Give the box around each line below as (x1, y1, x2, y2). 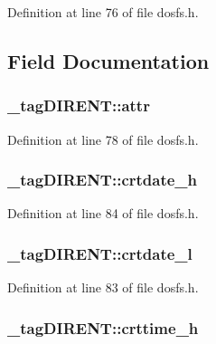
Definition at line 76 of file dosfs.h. (7, 3, 199, 21)
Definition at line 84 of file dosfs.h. (7, 204, 199, 223)
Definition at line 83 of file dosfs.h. (7, 278, 199, 297)
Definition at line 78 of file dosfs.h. (7, 129, 199, 148)
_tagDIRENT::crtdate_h (7, 168, 198, 191)
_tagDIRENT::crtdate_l (7, 242, 193, 264)
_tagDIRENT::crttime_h (7, 316, 199, 339)
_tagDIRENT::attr (7, 94, 150, 117)
